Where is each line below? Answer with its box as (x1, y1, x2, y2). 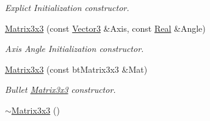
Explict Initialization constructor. (5, 1, 129, 13)
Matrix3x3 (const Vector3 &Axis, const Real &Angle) (5, 21, 206, 34)
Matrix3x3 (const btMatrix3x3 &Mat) (5, 62, 148, 75)
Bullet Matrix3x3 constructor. (5, 83, 116, 96)
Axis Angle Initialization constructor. (5, 42, 144, 55)
